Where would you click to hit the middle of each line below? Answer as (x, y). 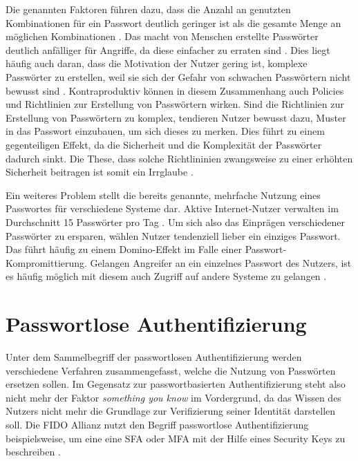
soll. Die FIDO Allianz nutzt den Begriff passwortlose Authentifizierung (157, 424)
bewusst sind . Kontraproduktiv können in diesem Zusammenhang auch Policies (175, 90)
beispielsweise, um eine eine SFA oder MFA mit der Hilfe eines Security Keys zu (176, 438)
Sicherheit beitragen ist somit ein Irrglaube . (100, 172)
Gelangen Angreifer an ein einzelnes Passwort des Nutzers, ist (221, 262)
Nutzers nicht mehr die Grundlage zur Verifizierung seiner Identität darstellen (171, 411)
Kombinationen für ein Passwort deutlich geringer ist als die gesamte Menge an (173, 22)
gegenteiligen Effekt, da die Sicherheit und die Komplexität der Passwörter (164, 144)
